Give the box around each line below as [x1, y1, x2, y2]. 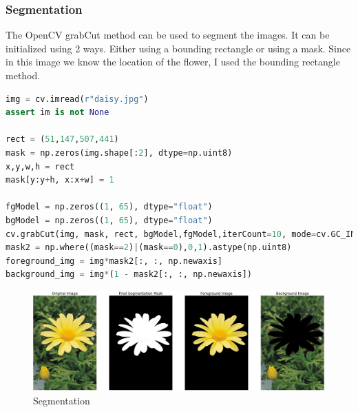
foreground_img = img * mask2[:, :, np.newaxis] [6, 256, 223, 266]
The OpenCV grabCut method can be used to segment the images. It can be [6, 28, 330, 42]
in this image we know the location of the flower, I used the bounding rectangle [6, 54, 340, 69]
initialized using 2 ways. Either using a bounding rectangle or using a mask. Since [6, 41, 351, 55]
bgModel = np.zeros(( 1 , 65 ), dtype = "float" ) [6, 215, 213, 225]
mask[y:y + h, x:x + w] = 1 [6, 175, 114, 185]
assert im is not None [6, 107, 109, 118]
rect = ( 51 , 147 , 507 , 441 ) [6, 134, 119, 145]
